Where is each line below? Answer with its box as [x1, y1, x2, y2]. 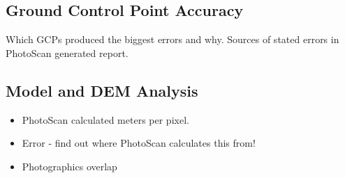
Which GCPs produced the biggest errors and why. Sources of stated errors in [6, 32, 339, 47]
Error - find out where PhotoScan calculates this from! [22, 136, 256, 150]
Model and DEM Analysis [6, 79, 198, 101]
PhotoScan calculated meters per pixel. [22, 112, 189, 127]
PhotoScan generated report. [6, 45, 129, 60]
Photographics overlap [22, 159, 117, 173]
